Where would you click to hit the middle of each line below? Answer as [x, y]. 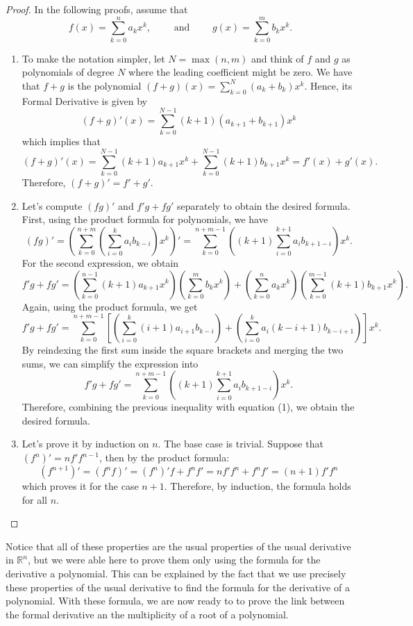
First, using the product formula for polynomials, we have [145, 219]
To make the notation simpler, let [93, 58]
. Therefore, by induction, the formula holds [258, 486]
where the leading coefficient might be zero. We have [241, 72]
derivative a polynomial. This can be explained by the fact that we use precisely [176, 574]
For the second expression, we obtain [100, 262]
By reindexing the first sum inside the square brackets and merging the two [183, 350]
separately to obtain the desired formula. [263, 205]
